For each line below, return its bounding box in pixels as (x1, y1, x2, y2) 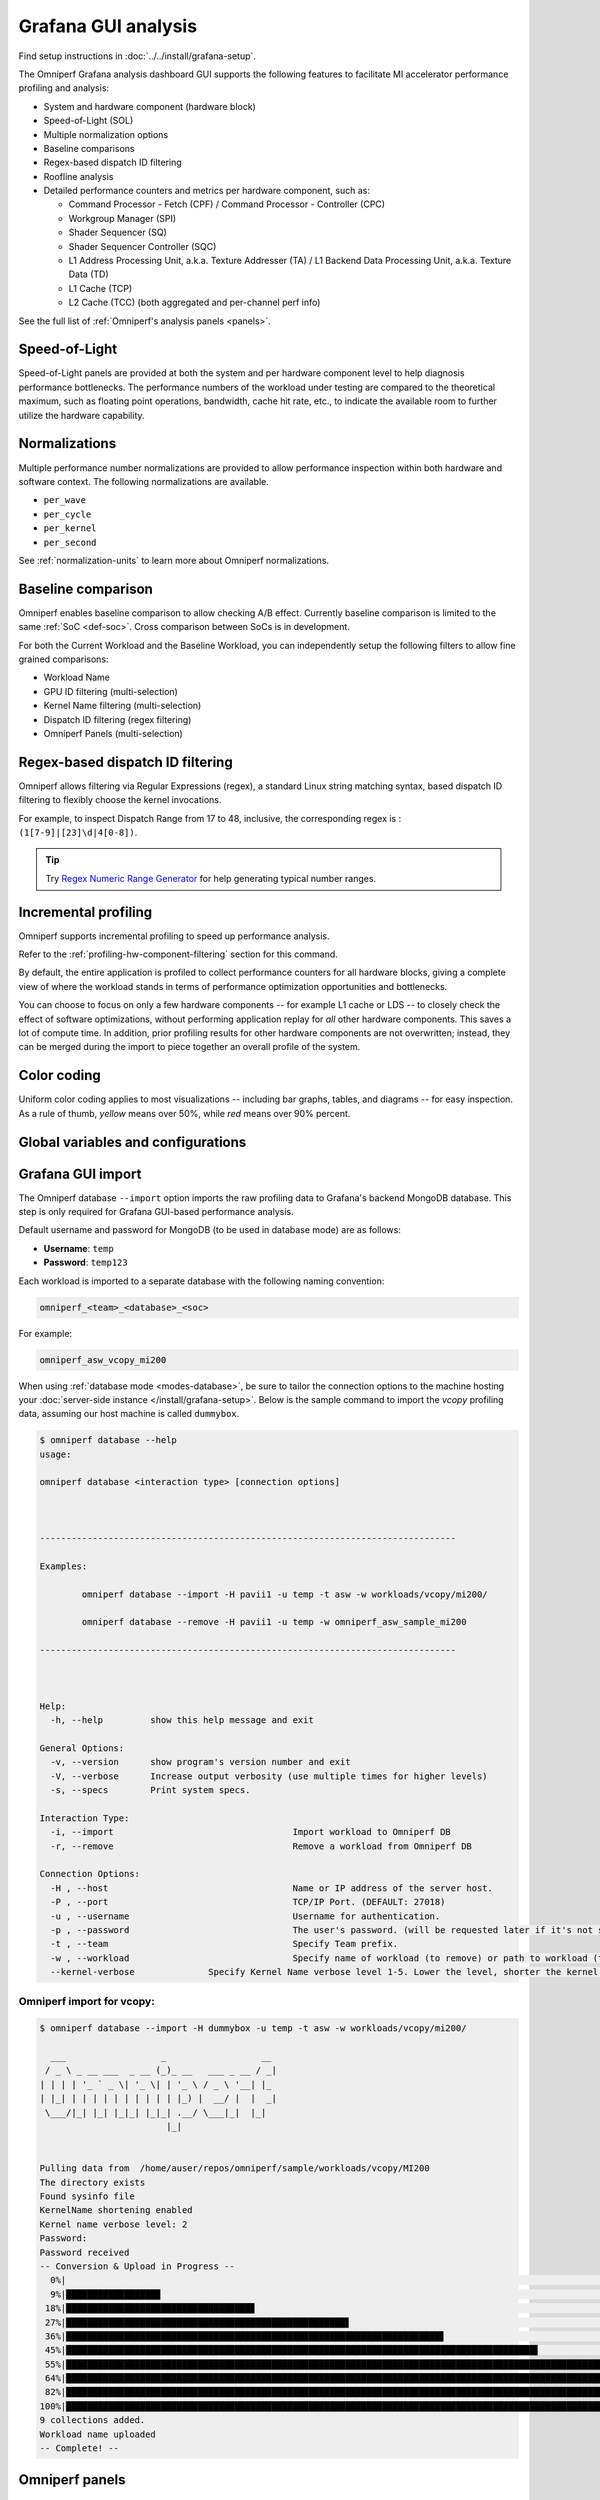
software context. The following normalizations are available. (18, 475, 270, 487)
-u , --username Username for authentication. (50, 1910, 441, 1922)
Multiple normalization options (43, 128, 169, 140)
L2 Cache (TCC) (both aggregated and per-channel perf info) (68, 296, 321, 309)
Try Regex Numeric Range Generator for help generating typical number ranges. (45, 872, 377, 884)
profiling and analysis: (18, 82, 110, 94)
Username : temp (43, 1242, 114, 1254)
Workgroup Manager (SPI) (68, 212, 177, 224)
